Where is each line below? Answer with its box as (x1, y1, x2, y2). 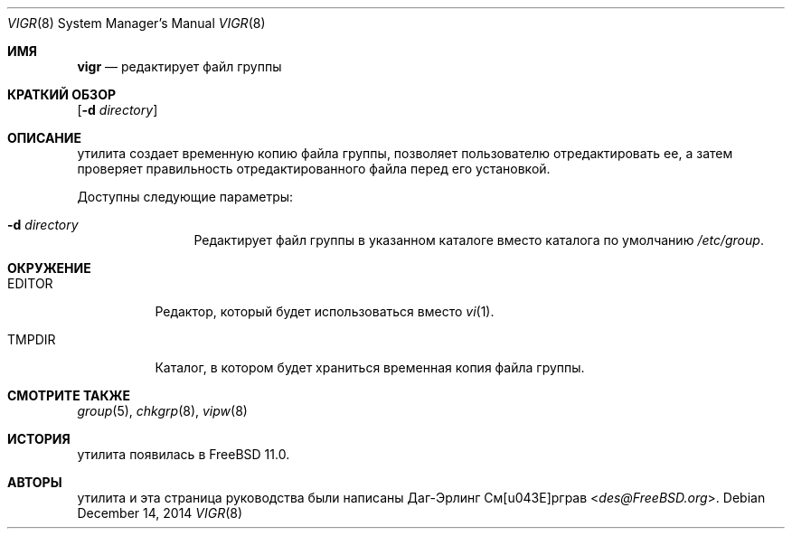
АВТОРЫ (7, 475, 62, 490)
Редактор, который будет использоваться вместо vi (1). (155, 304, 495, 319)
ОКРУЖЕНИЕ (7, 260, 91, 276)
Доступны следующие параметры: (77, 189, 294, 204)
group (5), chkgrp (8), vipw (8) (77, 403, 248, 418)
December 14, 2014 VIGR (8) (77, 505, 243, 521)
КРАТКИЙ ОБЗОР (7, 87, 116, 102)
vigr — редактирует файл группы (77, 59, 282, 74)
